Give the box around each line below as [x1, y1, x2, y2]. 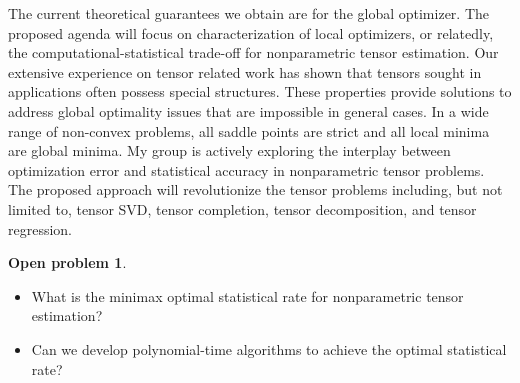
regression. [8, 218, 73, 239]
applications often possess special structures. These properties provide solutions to [8, 81, 512, 102]
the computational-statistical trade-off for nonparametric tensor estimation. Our [8, 42, 499, 63]
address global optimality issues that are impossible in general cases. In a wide [8, 100, 489, 121]
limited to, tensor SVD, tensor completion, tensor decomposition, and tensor [8, 198, 477, 219]
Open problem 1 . [8, 252, 127, 273]
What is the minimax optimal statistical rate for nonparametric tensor [31, 285, 464, 306]
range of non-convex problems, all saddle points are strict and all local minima [8, 120, 490, 141]
